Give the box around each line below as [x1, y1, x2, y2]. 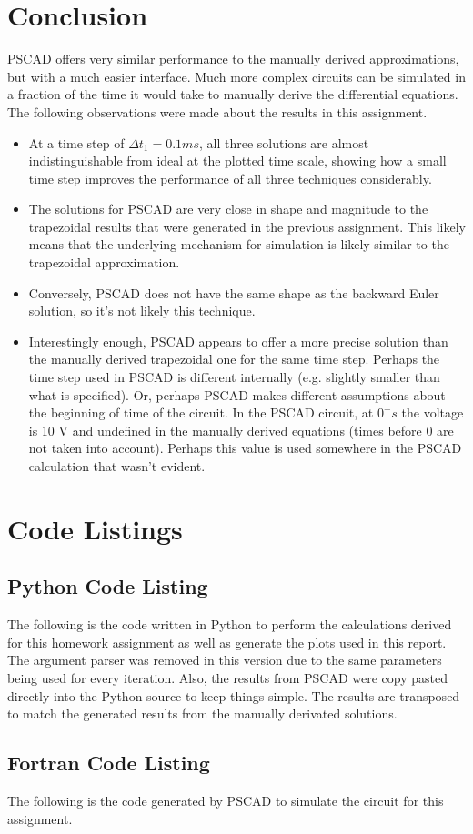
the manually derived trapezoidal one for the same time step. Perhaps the [28, 349, 440, 368]
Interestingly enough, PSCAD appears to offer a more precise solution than [28, 331, 448, 350]
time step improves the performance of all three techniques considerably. [28, 168, 432, 187]
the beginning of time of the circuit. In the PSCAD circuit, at [28, 403, 374, 422]
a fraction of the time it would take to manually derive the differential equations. [7, 85, 458, 104]
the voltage [401, 403, 464, 422]
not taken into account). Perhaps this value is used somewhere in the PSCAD [28, 438, 462, 457]
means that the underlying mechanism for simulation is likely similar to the [28, 235, 449, 254]
